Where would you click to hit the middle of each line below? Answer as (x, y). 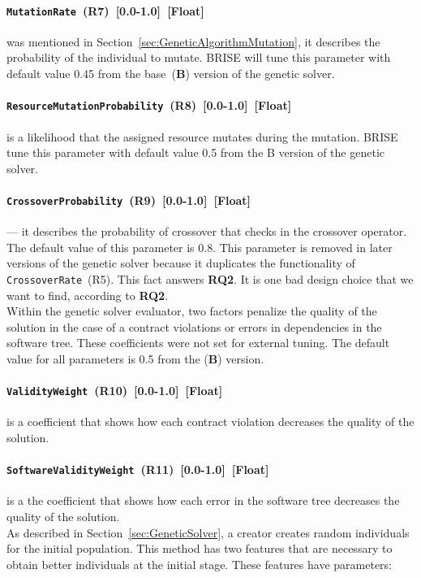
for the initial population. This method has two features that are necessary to (200, 548)
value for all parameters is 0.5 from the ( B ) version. (135, 358)
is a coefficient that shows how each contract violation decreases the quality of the (210, 422)
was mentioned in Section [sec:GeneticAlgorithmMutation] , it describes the (193, 41)
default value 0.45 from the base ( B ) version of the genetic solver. (171, 74)
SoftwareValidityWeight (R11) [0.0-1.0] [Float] (138, 469)
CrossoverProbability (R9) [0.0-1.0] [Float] (129, 200)
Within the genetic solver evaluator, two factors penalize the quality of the (192, 311)
